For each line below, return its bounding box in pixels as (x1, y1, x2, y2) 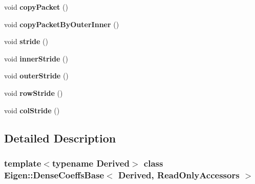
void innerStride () (4, 53, 68, 64)
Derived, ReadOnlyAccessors (118, 168, 240, 181)
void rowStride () (4, 87, 63, 98)
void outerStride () (4, 70, 69, 81)
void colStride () (4, 105, 60, 115)
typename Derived (52, 156, 130, 169)
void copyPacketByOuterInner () (4, 18, 119, 29)
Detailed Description (4, 130, 116, 146)
